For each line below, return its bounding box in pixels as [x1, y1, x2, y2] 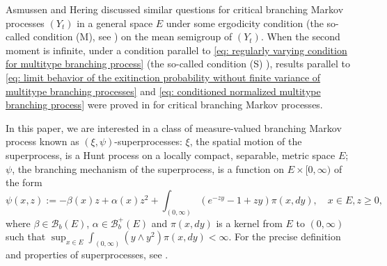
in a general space [77, 15, 153, 30]
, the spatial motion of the [189, 134, 302, 149]
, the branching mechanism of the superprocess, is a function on [12, 161, 285, 176]
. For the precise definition [228, 229, 341, 244]
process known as [6, 134, 79, 149]
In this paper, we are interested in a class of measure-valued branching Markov [6, 120, 342, 135]
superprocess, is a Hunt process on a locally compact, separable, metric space [6, 147, 335, 162]
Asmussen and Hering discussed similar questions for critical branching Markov [6, 2, 344, 16]
